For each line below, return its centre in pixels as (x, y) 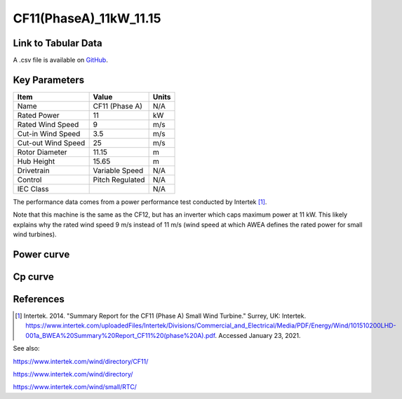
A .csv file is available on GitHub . (60, 60)
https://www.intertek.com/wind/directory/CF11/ (81, 361)
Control (29, 180)
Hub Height (36, 161)
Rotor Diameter (42, 152)
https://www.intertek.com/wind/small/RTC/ (75, 387)
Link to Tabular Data (58, 43)
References (39, 299)
